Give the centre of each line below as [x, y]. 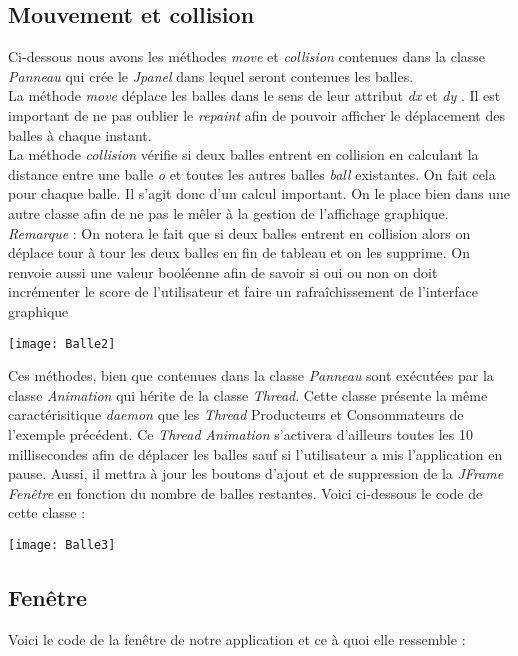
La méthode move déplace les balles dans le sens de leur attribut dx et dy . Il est [254, 95]
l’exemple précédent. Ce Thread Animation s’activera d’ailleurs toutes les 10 [241, 433]
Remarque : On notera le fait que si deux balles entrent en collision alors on [239, 232]
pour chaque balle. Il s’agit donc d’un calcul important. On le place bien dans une [259, 193]
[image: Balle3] [62, 544]
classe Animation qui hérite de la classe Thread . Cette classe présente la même [248, 394]
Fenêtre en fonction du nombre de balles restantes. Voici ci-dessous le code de [245, 492]
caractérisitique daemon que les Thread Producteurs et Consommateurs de [236, 414]
